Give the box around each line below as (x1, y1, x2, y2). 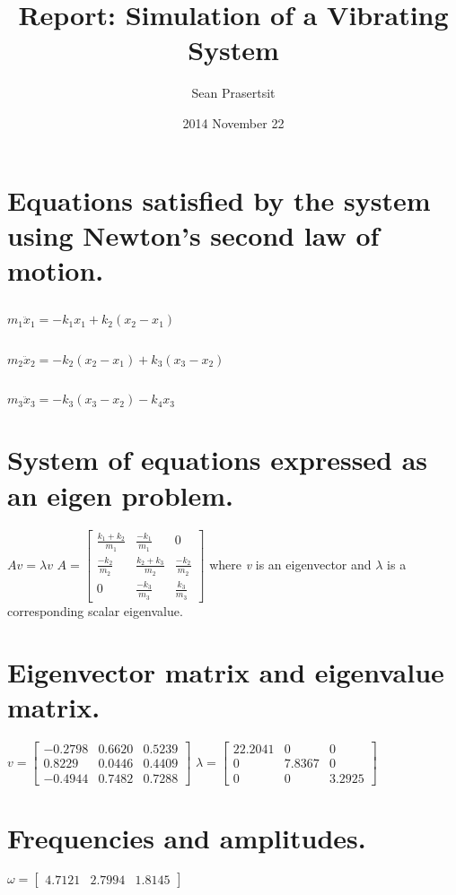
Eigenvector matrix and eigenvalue (7, 654, 444, 691)
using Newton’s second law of (7, 216, 380, 253)
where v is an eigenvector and (209, 554, 372, 573)
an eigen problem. (7, 476, 234, 513)
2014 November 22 (182, 113, 285, 132)
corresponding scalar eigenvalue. (7, 601, 183, 620)
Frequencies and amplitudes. (7, 819, 366, 856)
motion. (7, 251, 104, 288)
